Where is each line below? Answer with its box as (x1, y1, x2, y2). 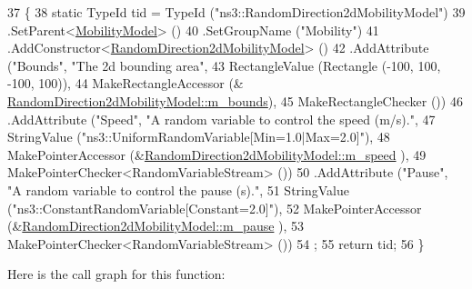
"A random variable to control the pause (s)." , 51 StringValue (7, 180, 349, 199)
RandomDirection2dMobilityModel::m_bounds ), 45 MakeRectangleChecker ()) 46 (7, 91, 463, 110)
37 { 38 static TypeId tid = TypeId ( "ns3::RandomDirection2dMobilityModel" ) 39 (7, 3, 466, 21)
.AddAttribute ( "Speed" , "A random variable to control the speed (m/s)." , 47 (7, 109, 436, 128)
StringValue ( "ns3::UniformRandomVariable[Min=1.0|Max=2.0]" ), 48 (7, 127, 390, 146)
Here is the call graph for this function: (7, 264, 226, 284)
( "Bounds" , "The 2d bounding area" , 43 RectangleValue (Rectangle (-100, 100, (7, 55, 441, 75)
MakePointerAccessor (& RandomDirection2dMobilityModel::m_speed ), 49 (7, 144, 427, 164)
